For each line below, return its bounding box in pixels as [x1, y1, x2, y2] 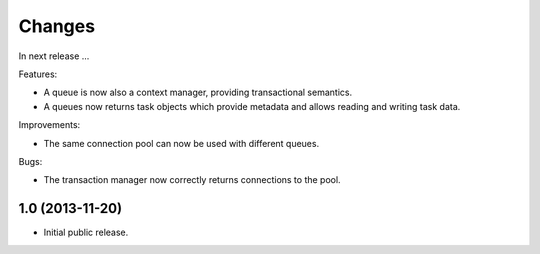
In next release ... [18, 50, 90, 62]
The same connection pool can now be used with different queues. [43, 137, 320, 149]
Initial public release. [43, 226, 129, 239]
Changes [18, 15, 95, 37]
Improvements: [18, 119, 81, 131]
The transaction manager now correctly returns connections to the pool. [43, 174, 341, 186]
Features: [18, 68, 58, 80]
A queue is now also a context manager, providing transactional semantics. [43, 86, 353, 99]
